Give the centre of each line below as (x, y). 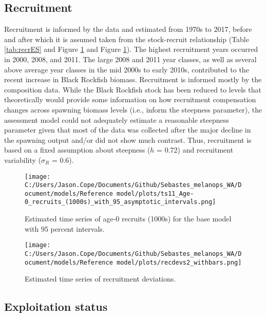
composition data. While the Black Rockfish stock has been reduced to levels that (133, 89)
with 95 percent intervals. (65, 228)
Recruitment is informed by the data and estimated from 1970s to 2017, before (128, 29)
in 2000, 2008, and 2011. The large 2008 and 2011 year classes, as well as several (130, 59)
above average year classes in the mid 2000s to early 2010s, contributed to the (127, 69)
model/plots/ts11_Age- (155, 193)
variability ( (23, 160)
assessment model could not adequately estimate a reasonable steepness (117, 119)
